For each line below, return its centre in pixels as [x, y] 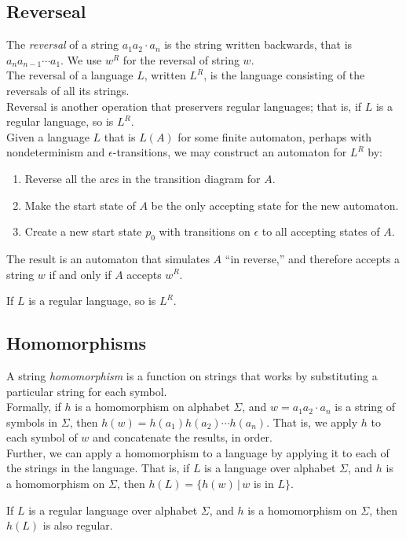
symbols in [32, 422]
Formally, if [34, 407]
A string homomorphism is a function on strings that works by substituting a [192, 375]
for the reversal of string [181, 59]
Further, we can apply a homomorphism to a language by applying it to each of [198, 452]
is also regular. [78, 525]
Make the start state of [80, 205]
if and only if [80, 274]
